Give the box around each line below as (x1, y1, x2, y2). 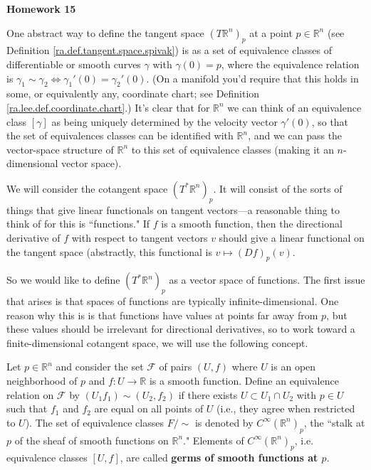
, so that (311, 114, 349, 129)
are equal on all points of (94, 401, 204, 416)
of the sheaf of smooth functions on (14, 432, 169, 447)
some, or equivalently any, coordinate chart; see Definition (6, 86, 260, 101)
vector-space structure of (6, 141, 114, 156)
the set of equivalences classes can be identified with (6, 128, 234, 143)
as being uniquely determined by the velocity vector (51, 114, 278, 129)
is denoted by (194, 415, 254, 429)
